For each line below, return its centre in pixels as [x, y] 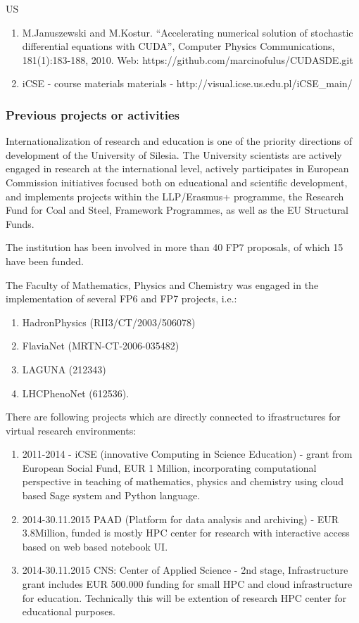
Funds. [20, 223]
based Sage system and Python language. [111, 495]
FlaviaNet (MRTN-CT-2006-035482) [101, 346]
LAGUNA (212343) [64, 369]
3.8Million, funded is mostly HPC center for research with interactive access [186, 533]
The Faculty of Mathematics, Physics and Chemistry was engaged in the [162, 284]
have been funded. [45, 261]
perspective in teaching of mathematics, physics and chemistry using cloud [183, 481]
